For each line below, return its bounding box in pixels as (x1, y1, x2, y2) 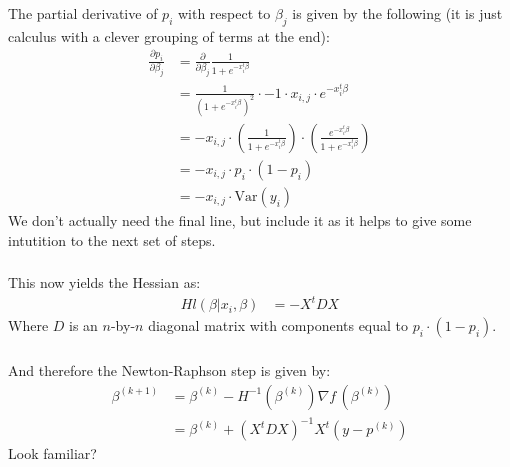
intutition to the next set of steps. (8, 229, 216, 250)
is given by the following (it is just (292, 2, 503, 23)
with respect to (177, 2, 271, 23)
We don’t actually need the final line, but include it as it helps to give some (8, 209, 472, 230)
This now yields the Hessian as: (8, 272, 201, 293)
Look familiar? (8, 443, 97, 464)
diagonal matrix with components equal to (148, 315, 409, 336)
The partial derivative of (8, 2, 158, 23)
